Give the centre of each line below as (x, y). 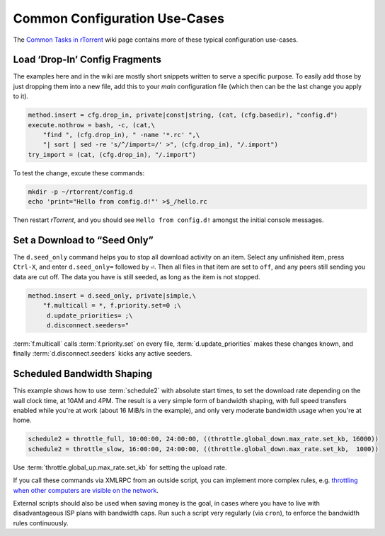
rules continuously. (41, 523)
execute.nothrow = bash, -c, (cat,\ (92, 125)
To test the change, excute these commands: (79, 173)
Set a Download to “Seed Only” (83, 240)
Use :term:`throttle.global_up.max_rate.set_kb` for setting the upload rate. (120, 467)
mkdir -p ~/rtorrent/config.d (80, 192)
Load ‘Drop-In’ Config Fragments (87, 60)
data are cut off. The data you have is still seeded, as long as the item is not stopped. (137, 276)
